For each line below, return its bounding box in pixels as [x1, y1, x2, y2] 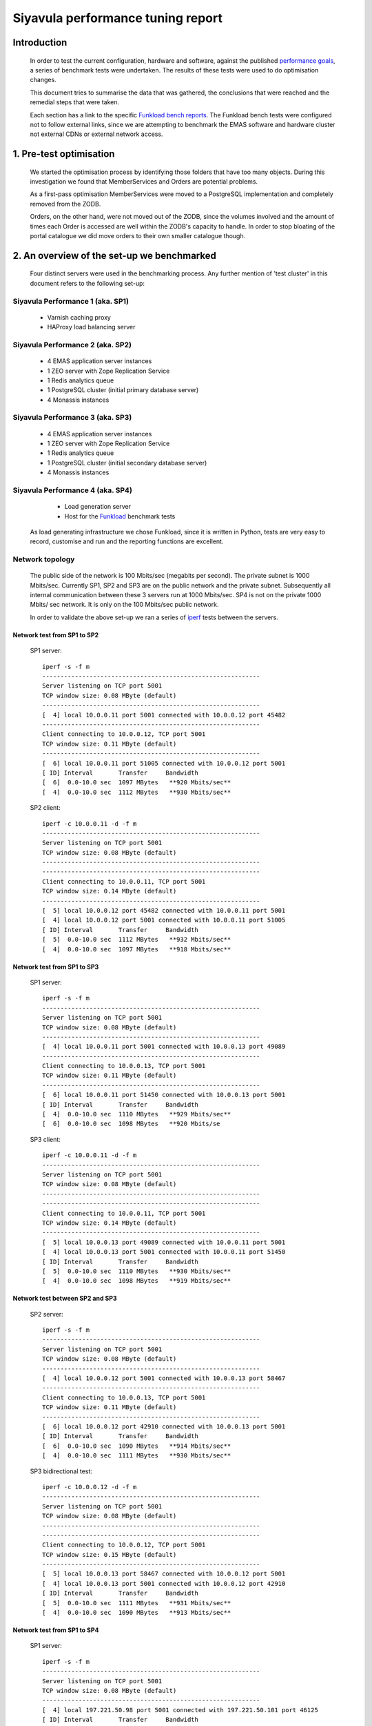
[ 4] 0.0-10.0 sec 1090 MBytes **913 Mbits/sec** [42, 1609, 231, 1617]
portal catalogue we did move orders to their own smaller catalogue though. [30, 232, 246, 240]
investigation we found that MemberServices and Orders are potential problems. [30, 177, 258, 186]
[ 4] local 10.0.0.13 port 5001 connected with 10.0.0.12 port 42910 [42, 1580, 286, 1587]
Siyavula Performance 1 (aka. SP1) [12, 296, 129, 306]
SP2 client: [30, 804, 61, 812]
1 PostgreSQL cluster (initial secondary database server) [47, 458, 207, 467]
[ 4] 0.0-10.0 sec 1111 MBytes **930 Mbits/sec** [42, 1452, 231, 1460]
